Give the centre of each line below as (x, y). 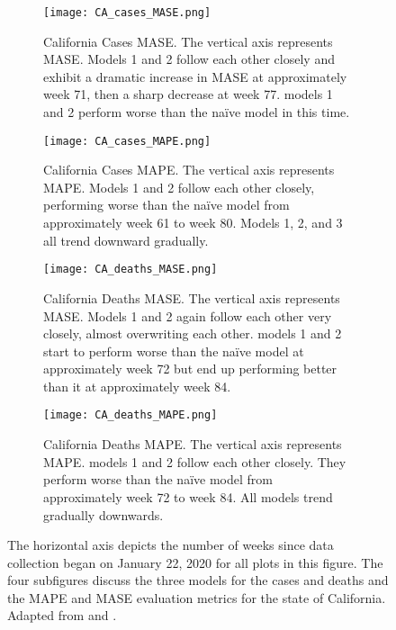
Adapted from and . (62, 615)
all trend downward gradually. (126, 240)
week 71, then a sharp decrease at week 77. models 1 (188, 94)
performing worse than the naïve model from (166, 205)
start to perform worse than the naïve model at (174, 351)
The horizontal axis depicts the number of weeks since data (171, 545)
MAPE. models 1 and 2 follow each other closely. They (195, 461)
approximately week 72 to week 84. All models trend (188, 496)
